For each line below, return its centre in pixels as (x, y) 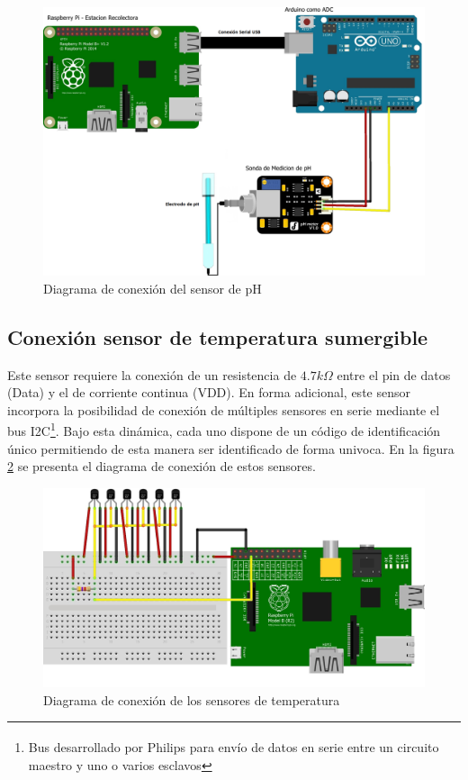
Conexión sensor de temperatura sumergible (218, 336)
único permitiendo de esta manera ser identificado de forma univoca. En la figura (231, 448)
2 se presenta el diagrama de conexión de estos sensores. (162, 466)
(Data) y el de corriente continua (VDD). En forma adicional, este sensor (209, 392)
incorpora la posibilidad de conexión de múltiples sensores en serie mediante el (224, 409)
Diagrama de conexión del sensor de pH (153, 288)
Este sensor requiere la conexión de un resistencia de (152, 374)
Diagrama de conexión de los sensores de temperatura (192, 699)
